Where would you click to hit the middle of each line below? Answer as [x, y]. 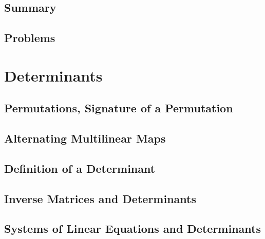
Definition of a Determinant [80, 168]
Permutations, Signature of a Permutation [119, 108]
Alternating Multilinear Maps [85, 138]
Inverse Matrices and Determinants [100, 198]
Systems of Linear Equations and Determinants [132, 228]
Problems [30, 38]
